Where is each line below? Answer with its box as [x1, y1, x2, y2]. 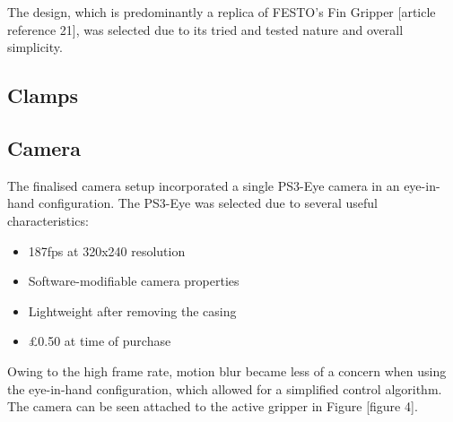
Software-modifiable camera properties [28, 271, 240, 290]
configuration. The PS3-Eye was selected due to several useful [39, 194, 378, 212]
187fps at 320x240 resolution [28, 241, 186, 260]
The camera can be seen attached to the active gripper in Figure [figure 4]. [7, 397, 418, 416]
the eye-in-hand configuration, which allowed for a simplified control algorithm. [7, 379, 442, 398]
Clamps [7, 82, 78, 109]
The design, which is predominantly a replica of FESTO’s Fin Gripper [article [7, 3, 436, 21]
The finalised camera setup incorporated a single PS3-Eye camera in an [7, 176, 400, 194]
